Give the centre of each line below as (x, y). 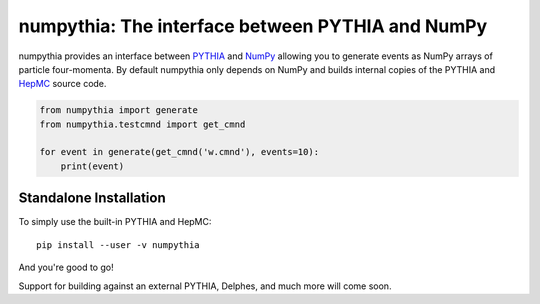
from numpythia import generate (119, 110)
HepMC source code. (62, 84)
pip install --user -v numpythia (118, 244)
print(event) (92, 166)
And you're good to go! (66, 267)
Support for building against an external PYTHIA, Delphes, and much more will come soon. (205, 286)
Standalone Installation (92, 198)
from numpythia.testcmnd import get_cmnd (142, 124)
